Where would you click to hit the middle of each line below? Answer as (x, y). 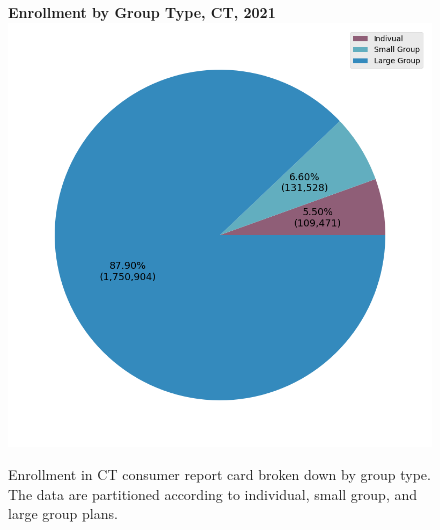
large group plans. (63, 513)
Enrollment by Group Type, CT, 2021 (142, 12)
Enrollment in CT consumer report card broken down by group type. (219, 474)
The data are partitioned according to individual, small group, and (213, 493)
